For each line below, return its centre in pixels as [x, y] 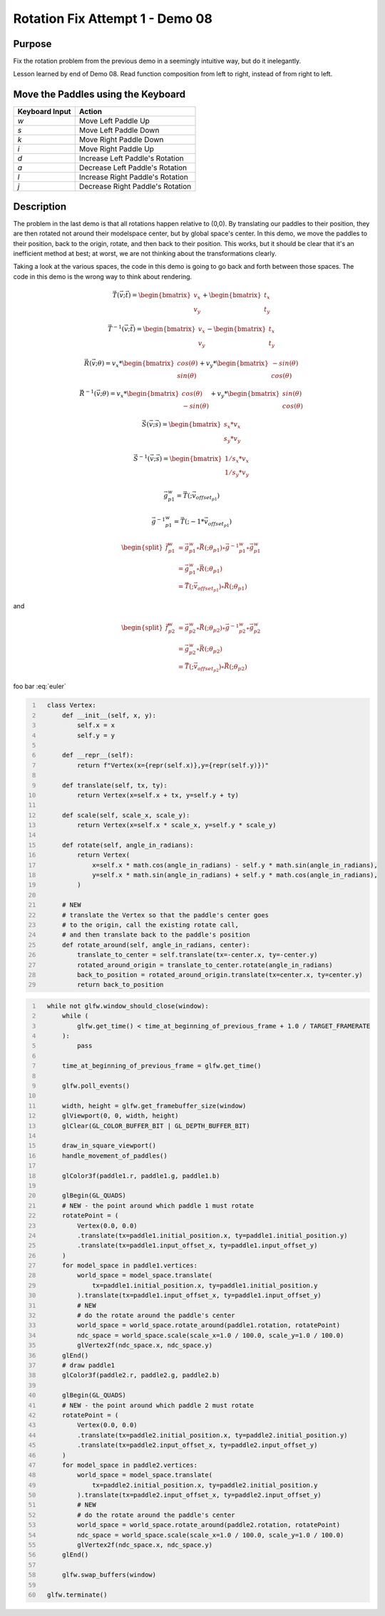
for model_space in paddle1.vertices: [129, 1265]
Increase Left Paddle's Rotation [132, 158]
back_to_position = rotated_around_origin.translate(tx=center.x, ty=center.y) [220, 975]
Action [91, 112]
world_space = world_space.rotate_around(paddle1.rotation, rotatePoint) [209, 1325]
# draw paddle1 [88, 1365]
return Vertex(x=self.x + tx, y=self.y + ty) [158, 795]
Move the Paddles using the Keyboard [99, 94]
